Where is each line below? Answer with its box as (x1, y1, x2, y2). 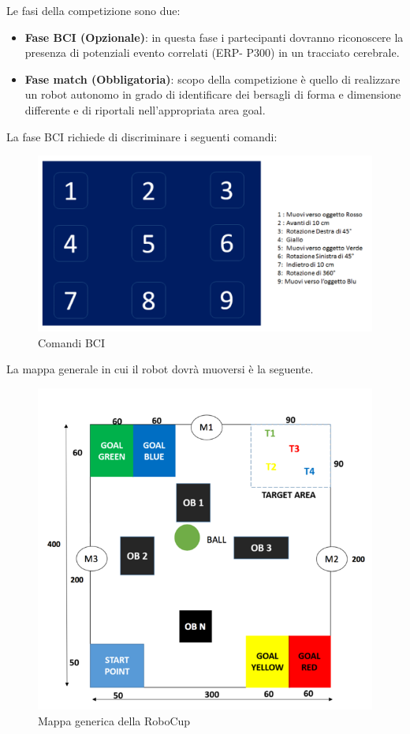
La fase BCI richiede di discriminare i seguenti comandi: (6, 128, 278, 144)
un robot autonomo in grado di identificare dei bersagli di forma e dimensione (24, 86, 401, 103)
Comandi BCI (38, 334, 105, 350)
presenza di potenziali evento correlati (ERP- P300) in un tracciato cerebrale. (24, 44, 400, 61)
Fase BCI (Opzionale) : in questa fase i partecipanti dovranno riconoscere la (24, 28, 404, 45)
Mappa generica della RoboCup (38, 712, 191, 728)
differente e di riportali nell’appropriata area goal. (24, 101, 266, 118)
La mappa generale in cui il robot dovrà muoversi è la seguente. (6, 361, 314, 377)
